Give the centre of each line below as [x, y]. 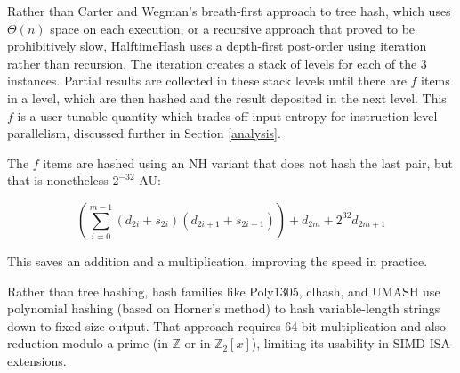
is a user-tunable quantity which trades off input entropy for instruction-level [227, 115]
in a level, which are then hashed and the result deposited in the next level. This [227, 97]
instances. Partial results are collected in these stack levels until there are [207, 81]
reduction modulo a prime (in [88, 343]
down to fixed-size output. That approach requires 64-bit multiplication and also [227, 325]
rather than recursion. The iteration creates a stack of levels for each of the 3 [217, 63]
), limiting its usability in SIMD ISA [351, 343]
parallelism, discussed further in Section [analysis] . [144, 133]
